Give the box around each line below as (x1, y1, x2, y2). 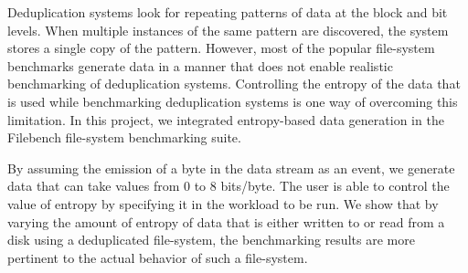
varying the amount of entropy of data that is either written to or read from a (7, 212, 445, 231)
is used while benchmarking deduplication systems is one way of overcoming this (7, 91, 458, 110)
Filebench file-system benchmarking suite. (7, 128, 241, 147)
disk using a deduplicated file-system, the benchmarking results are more (7, 230, 415, 249)
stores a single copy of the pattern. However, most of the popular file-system (7, 38, 435, 58)
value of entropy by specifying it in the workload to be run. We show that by (7, 194, 439, 213)
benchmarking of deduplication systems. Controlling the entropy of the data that (7, 74, 461, 93)
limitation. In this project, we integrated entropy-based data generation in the (7, 110, 444, 129)
